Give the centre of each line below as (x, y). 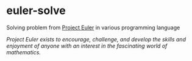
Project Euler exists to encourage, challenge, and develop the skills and (96, 39)
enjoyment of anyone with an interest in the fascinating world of (87, 46)
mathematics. (24, 52)
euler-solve (36, 11)
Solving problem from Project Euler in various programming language (93, 27)
